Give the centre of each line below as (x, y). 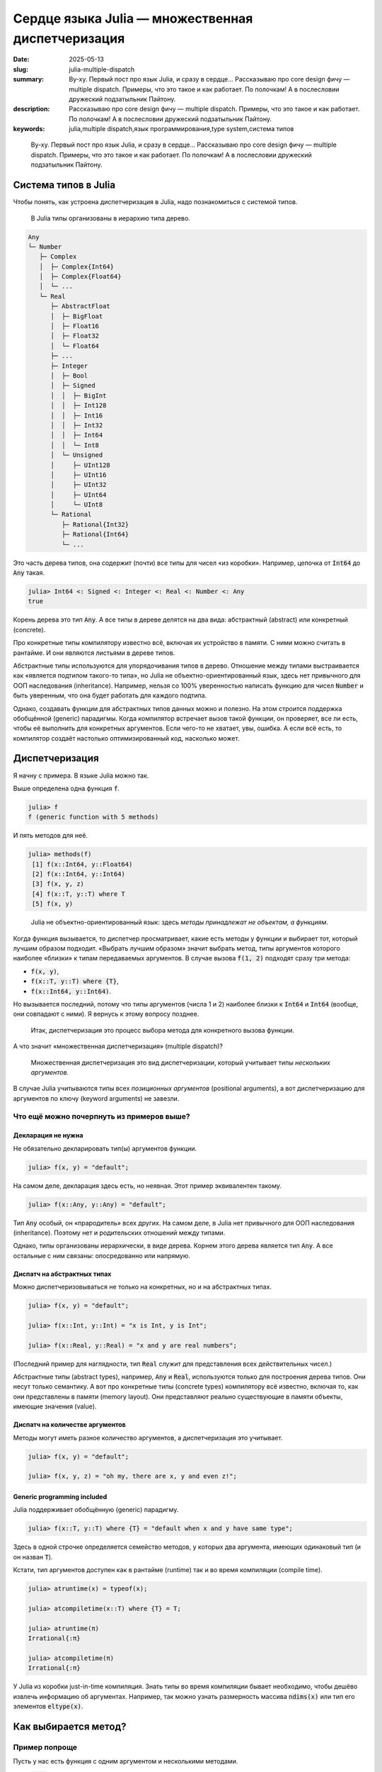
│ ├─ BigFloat (77, 316)
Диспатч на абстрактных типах (62, 1274)
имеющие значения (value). (55, 1406)
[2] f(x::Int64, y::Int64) (79, 874)
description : (31, 109)
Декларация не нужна (48, 1135)
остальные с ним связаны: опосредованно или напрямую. (102, 1255)
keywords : (29, 129)
